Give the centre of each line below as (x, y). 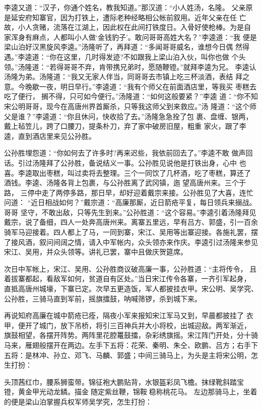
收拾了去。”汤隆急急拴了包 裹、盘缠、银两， (181, 116)
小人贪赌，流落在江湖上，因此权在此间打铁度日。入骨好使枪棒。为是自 (134, 27)
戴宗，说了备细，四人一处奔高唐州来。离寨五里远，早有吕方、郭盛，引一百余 (131, 222)
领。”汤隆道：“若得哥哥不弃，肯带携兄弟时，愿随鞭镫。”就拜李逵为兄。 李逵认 (130, 66)
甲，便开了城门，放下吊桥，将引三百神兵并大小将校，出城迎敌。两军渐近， (127, 325)
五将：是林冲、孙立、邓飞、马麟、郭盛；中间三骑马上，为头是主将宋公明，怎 (131, 355)
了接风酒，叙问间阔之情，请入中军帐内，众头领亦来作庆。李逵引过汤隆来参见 (131, 242)
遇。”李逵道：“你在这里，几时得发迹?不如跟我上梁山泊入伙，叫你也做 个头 (125, 56)
